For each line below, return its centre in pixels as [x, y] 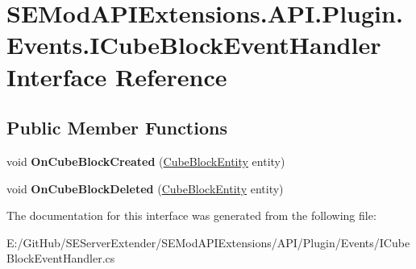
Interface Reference [117, 76]
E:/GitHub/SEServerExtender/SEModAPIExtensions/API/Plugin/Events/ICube [208, 242]
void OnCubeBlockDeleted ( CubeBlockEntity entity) [145, 188]
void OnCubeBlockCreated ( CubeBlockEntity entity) [146, 161]
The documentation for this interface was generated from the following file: [191, 215]
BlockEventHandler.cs [61, 258]
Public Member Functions [117, 128]
